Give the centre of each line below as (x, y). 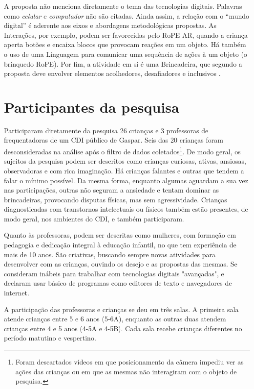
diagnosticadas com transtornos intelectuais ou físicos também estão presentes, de (126, 209)
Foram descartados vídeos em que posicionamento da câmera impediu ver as (129, 362)
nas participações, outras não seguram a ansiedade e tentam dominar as (112, 190)
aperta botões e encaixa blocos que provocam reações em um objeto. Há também (125, 44)
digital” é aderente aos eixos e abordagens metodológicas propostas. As (110, 25)
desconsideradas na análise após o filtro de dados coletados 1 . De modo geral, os (122, 151)
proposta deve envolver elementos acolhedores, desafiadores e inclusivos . (112, 73)
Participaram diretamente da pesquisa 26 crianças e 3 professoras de (106, 130)
